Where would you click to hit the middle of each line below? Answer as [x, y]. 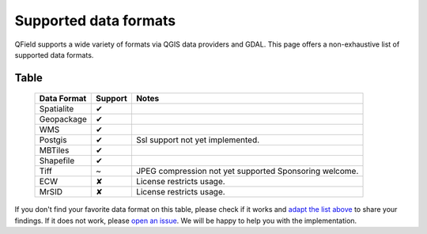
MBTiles [54, 150]
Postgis [53, 140]
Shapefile [57, 160]
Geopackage [63, 119]
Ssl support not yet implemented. [198, 140]
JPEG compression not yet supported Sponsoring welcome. [247, 172]
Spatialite [57, 109]
